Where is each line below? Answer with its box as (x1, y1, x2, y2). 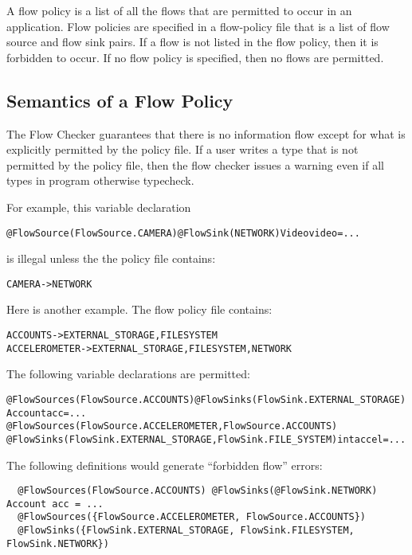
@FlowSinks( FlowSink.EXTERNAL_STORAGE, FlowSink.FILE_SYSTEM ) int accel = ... (6, 433, 406, 445)
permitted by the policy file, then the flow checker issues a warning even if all (6, 156, 384, 173)
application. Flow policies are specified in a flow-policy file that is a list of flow (6, 18, 390, 34)
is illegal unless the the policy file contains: (6, 250, 216, 267)
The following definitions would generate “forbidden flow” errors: (6, 456, 323, 473)
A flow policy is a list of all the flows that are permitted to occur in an (6, 2, 352, 18)
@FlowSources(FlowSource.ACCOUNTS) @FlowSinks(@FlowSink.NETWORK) (18, 485, 378, 497)
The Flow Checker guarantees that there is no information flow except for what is (6, 125, 406, 142)
